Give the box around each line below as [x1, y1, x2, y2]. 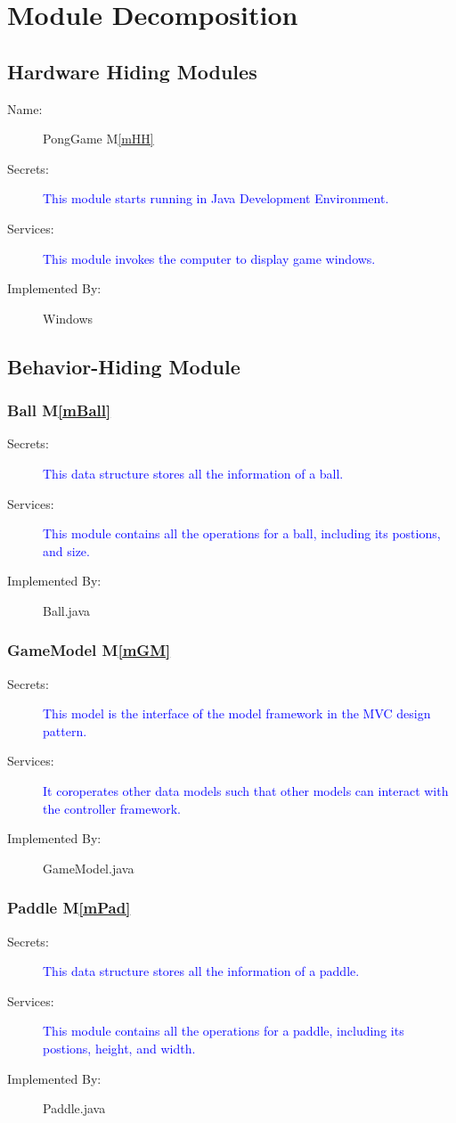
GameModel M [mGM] [7, 639, 171, 661]
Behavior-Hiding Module [7, 352, 240, 380]
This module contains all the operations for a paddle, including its [43, 1021, 404, 1040]
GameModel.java [43, 858, 134, 877]
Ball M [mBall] [7, 399, 111, 422]
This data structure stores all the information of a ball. [43, 463, 344, 482]
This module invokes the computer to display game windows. [43, 249, 376, 267]
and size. [43, 541, 90, 560]
